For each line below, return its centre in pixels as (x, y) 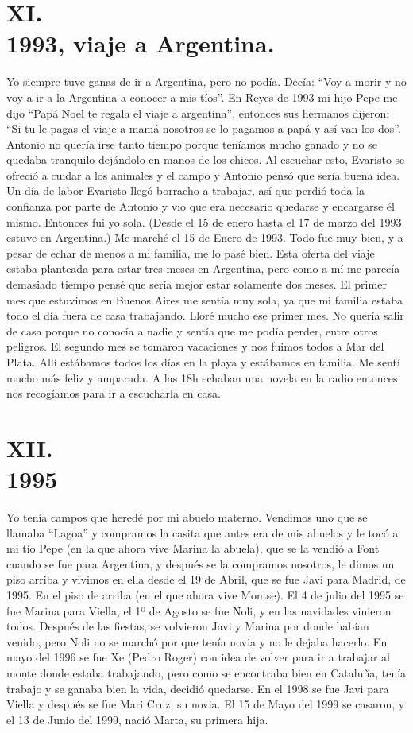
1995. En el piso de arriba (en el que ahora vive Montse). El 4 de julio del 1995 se (205, 595)
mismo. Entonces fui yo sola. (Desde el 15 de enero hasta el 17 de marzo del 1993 (204, 221)
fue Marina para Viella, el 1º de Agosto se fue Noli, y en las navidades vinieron (199, 610)
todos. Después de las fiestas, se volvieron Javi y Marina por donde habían (188, 626)
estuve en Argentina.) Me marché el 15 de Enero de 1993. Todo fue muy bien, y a (205, 237)
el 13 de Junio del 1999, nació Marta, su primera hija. (137, 719)
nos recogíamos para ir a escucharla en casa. (114, 393)
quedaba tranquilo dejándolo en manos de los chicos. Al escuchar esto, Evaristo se (206, 159)
